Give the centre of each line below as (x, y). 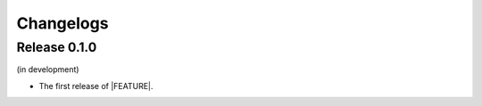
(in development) (48, 69)
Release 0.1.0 (57, 47)
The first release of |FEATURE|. (96, 86)
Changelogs (62, 23)
